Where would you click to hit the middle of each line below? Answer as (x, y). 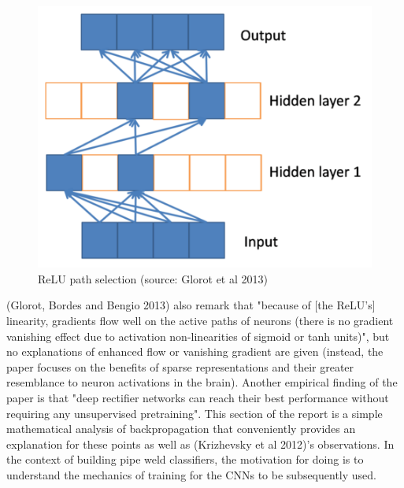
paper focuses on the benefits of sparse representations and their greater (180, 366)
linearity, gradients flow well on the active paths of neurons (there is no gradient (200, 320)
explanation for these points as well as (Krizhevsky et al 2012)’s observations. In (200, 444)
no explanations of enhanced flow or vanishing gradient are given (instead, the (195, 351)
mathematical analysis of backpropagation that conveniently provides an (181, 429)
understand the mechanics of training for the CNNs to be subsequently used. (191, 474)
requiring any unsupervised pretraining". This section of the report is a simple (195, 413)
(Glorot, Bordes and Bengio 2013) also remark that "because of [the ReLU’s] (191, 305)
